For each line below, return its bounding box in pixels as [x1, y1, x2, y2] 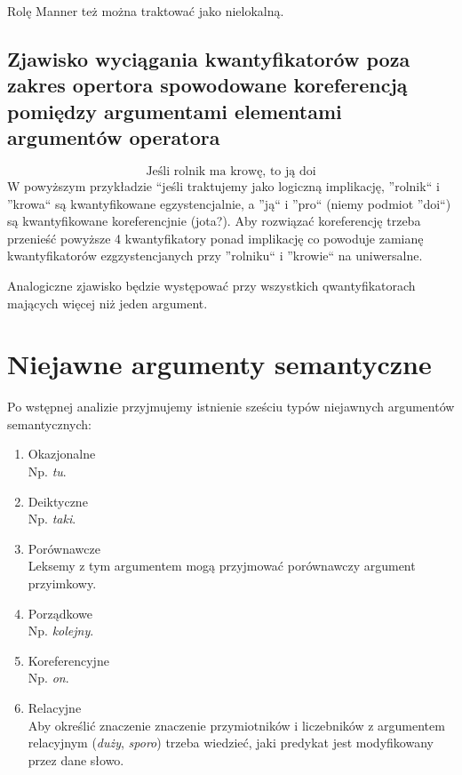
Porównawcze [28, 539, 100, 557]
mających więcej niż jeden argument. [7, 293, 208, 312]
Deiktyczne [28, 491, 88, 510]
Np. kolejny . [28, 621, 94, 640]
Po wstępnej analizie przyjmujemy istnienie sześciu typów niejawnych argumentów [7, 397, 455, 416]
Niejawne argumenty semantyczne [7, 346, 432, 382]
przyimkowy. [28, 574, 97, 592]
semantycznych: [7, 414, 92, 433]
